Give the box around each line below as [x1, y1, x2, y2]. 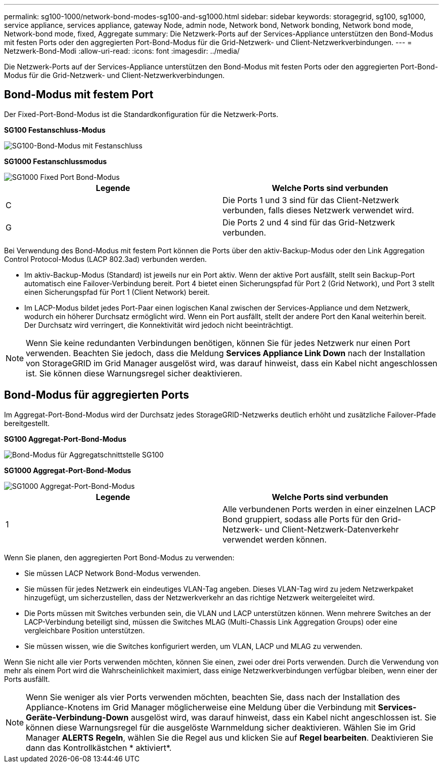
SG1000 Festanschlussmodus [4, 157, 107, 166]
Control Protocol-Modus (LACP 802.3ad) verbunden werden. [4, 254, 207, 263]
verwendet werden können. [223, 534, 327, 545]
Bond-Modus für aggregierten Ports [4, 389, 189, 402]
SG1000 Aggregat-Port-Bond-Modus [4, 466, 131, 475]
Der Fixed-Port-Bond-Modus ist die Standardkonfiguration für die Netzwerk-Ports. [4, 109, 279, 119]
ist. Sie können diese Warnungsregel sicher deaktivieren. [26, 368, 242, 378]
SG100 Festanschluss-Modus [4, 125, 106, 134]
